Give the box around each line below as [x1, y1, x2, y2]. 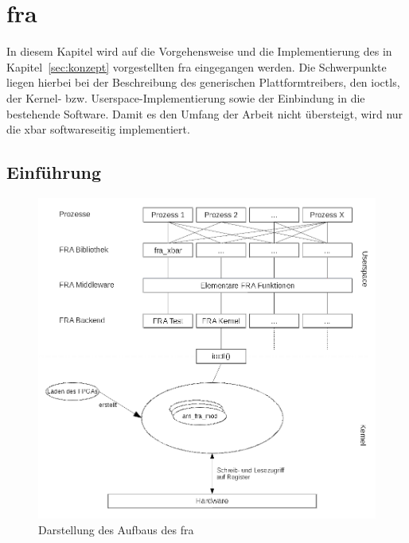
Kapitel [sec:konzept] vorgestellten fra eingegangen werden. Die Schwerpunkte [6, 58, 387, 75]
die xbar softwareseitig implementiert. [6, 121, 190, 138]
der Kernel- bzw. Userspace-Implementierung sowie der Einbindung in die [6, 89, 365, 106]
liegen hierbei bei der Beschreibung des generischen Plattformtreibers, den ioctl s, [6, 74, 400, 91]
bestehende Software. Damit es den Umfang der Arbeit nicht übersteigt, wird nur [6, 105, 403, 122]
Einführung [6, 160, 102, 184]
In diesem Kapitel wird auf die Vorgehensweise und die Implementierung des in [6, 43, 392, 60]
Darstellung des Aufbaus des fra [38, 521, 194, 537]
